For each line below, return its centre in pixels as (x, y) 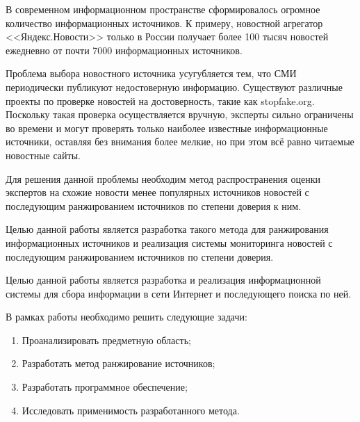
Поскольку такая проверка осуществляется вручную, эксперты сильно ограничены (180, 114)
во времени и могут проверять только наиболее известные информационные (167, 128)
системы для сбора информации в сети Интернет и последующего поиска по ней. (179, 293)
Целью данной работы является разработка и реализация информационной (163, 280)
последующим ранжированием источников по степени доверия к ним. (154, 205)
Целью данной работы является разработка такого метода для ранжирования (167, 229)
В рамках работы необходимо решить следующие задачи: (126, 317)
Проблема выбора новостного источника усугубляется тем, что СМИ (151, 73)
